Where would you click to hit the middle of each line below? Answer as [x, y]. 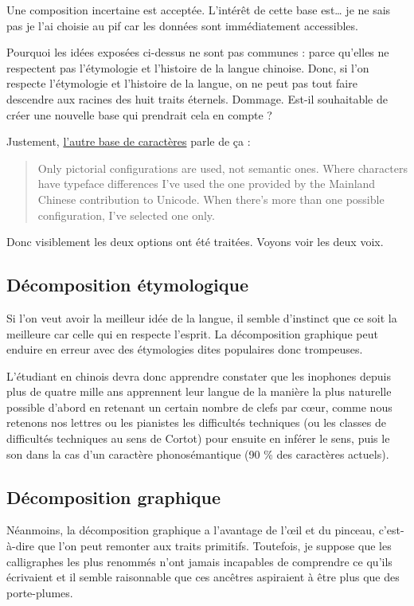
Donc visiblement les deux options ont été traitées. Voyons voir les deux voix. [195, 242]
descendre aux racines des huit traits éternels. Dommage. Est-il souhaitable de [197, 98]
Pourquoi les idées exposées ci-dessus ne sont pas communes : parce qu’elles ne [198, 52]
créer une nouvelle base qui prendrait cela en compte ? [139, 114]
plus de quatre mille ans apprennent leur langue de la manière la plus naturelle [199, 391]
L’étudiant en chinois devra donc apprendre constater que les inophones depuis [199, 375]
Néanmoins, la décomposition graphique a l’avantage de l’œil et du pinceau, [191, 530]
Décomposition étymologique [128, 285]
